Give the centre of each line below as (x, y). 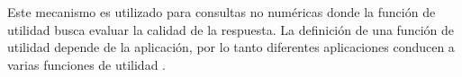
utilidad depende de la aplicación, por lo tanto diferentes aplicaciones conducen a (231, 47)
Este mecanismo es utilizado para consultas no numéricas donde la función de (222, 12)
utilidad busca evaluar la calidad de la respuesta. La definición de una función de (231, 29)
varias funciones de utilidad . (87, 64)
